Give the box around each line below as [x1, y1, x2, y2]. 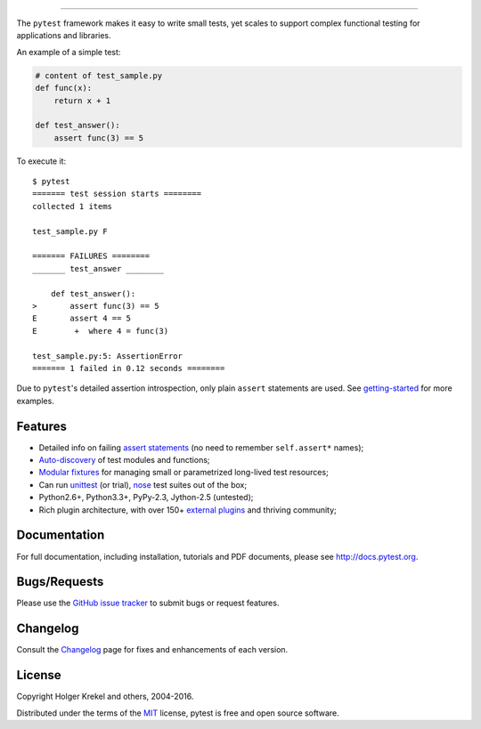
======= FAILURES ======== [32, 251, 151, 262]
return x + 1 [53, 95, 111, 106]
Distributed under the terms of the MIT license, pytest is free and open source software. [16, 708, 340, 718]
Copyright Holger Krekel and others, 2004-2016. [16, 691, 194, 702]
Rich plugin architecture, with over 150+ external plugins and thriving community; [38, 504, 338, 515]
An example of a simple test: [16, 46, 121, 57]
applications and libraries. [16, 30, 111, 41]
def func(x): [35, 83, 93, 93]
